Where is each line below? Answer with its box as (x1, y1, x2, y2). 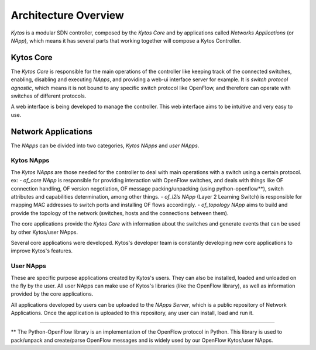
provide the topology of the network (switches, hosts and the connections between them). (11, 209, 229, 216)
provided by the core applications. (11, 290, 94, 297)
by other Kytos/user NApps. (11, 228, 78, 235)
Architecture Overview (11, 9, 124, 22)
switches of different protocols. (11, 92, 87, 99)
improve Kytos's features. (11, 247, 73, 254)
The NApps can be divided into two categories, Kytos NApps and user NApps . (11, 142, 200, 149)
